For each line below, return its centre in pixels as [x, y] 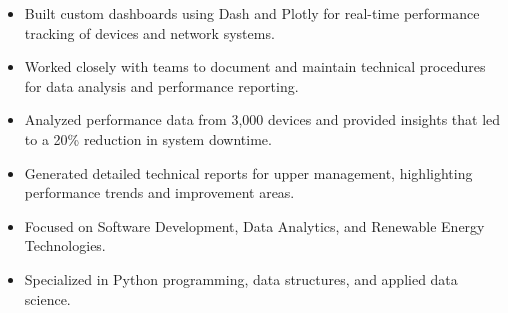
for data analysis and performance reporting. [161, 85]
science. [47, 298]
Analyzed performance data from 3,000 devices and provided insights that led [262, 119]
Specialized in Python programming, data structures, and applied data [241, 278]
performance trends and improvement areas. [159, 192]
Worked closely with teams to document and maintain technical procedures [255, 66]
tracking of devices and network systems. [149, 32]
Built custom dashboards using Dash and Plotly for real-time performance [252, 13]
